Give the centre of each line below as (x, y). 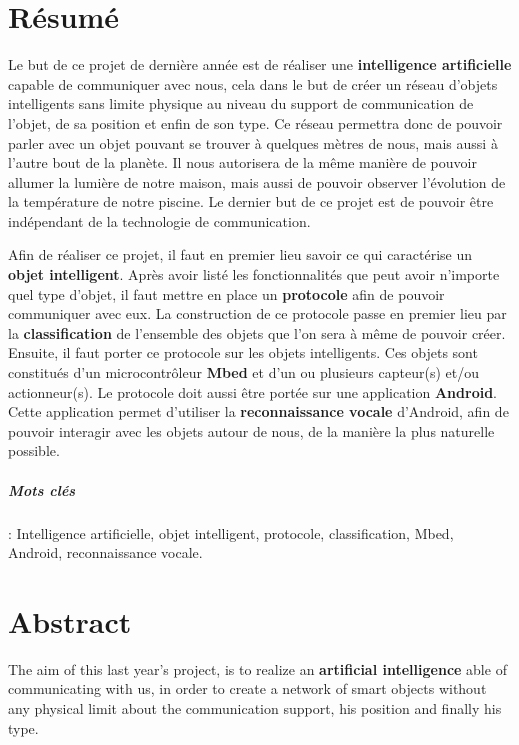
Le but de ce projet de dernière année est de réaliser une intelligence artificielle (260, 64)
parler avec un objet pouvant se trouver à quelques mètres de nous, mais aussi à (253, 142)
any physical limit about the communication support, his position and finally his (255, 708)
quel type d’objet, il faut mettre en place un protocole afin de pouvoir (226, 293)
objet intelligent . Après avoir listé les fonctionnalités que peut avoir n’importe (254, 274)
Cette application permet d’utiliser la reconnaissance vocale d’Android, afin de (258, 411)
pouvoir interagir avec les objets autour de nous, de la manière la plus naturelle (251, 430)
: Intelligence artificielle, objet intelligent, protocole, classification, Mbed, (231, 532)
